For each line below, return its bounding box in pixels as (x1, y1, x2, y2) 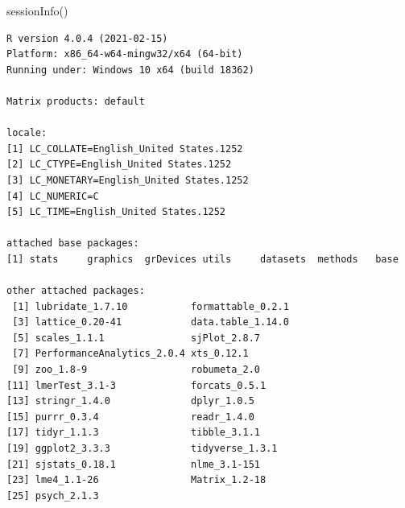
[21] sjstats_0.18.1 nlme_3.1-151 (6, 458, 260, 470)
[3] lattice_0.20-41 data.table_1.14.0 (12, 316, 289, 328)
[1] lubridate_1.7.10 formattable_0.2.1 (12, 300, 289, 312)
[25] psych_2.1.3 (6, 489, 99, 502)
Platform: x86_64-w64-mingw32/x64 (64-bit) (6, 48, 243, 60)
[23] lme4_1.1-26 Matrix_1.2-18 (6, 474, 267, 486)
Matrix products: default (6, 95, 145, 107)
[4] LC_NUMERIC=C (6, 190, 99, 202)
